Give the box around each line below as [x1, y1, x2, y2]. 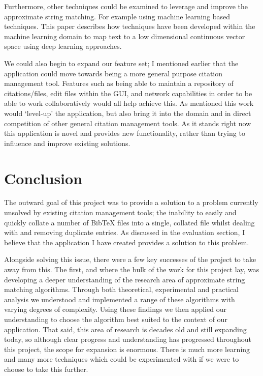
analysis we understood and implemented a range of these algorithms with [4, 294, 235, 304]
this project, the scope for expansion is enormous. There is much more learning [4, 343, 250, 354]
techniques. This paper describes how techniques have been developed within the [4, 21, 255, 32]
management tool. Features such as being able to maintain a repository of [4, 78, 234, 89]
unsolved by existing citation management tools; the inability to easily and [4, 207, 237, 218]
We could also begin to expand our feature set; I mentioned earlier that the [4, 57, 239, 68]
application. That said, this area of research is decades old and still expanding [4, 324, 247, 334]
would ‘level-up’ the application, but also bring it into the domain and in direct [4, 107, 251, 118]
